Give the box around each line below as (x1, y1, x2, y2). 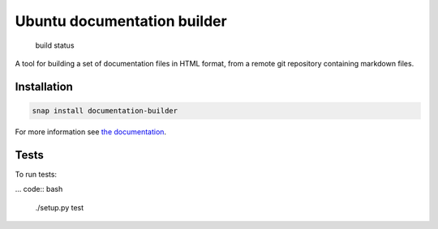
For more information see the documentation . (15, 126, 166, 137)
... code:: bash (15, 184, 63, 194)
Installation (15, 79, 73, 93)
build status (35, 40, 75, 50)
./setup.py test (35, 202, 84, 212)
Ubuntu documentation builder (15, 12, 227, 30)
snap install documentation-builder (32, 106, 178, 115)
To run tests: (15, 169, 57, 179)
